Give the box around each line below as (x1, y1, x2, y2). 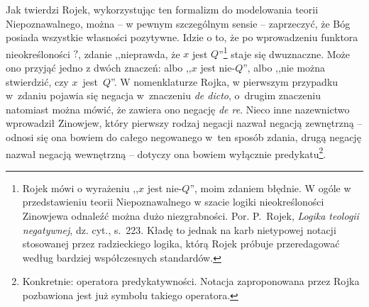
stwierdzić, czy (6, 74, 69, 89)
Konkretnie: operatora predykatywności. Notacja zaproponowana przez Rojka (22, 274, 360, 289)
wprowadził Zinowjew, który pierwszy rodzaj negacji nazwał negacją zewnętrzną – (6, 116, 363, 130)
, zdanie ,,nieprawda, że (78, 46, 180, 61)
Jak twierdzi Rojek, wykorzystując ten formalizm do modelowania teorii (6, 2, 319, 16)
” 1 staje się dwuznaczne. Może (219, 44, 351, 61)
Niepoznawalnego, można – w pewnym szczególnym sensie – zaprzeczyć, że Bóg (6, 16, 351, 30)
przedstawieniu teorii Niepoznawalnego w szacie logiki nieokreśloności (22, 194, 324, 209)
